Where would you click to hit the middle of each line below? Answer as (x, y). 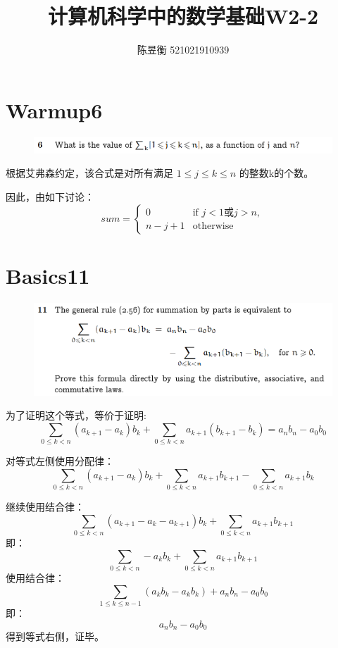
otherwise (213, 226)
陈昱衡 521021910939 (183, 50)
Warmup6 (54, 110)
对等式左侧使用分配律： (60, 461)
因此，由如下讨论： (50, 196)
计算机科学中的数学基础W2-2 (183, 16)
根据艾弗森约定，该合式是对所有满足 (89, 173)
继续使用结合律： (45, 507)
